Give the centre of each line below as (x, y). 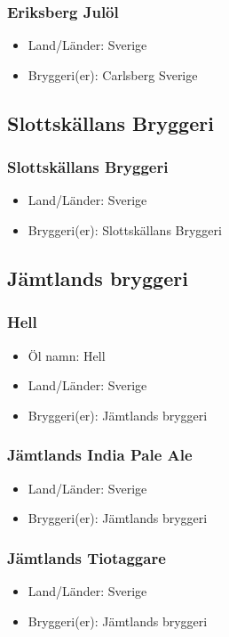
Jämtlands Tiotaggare (87, 557)
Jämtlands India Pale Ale (100, 455)
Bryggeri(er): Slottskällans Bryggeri (125, 230)
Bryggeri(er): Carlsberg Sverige (113, 74)
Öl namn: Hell (67, 355)
